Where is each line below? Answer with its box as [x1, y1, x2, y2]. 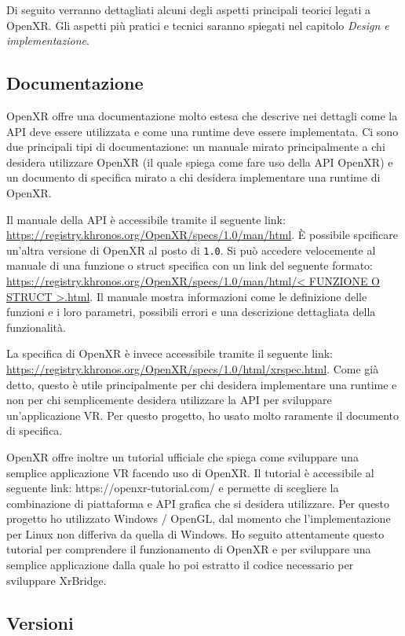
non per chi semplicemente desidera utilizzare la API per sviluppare [6, 392, 332, 408]
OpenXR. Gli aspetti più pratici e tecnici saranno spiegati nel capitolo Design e [6, 17, 389, 33]
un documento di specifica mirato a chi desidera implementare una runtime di [6, 169, 381, 186]
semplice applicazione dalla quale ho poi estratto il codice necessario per [6, 557, 354, 573]
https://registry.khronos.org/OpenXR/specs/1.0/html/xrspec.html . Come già [6, 360, 379, 377]
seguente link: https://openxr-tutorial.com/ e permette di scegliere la [6, 480, 339, 496]
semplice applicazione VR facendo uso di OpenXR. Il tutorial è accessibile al [6, 464, 374, 480]
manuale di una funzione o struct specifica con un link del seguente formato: [6, 257, 373, 274]
